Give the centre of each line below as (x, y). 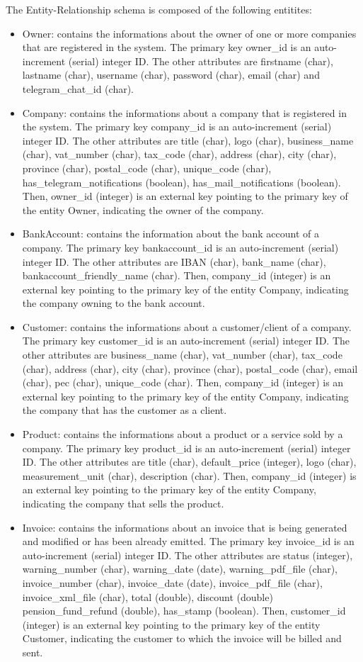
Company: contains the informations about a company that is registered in (184, 112)
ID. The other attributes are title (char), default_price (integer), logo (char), (189, 462)
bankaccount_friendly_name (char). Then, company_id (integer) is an (177, 275)
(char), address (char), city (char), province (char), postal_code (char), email (190, 368)
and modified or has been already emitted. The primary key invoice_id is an (188, 541)
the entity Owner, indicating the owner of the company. (143, 209)
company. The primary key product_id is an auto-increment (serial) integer (186, 448)
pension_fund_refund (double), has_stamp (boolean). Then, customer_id (184, 611)
